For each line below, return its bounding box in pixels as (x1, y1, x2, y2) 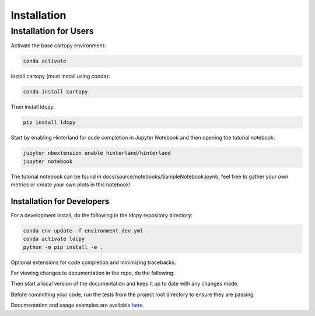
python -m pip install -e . (23, 244, 103, 251)
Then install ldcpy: (10, 103, 55, 110)
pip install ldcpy (23, 119, 76, 126)
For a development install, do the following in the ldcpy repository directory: (10, 211, 192, 218)
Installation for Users (10, 26, 94, 36)
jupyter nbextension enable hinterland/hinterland (23, 150, 171, 157)
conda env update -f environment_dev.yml (23, 227, 143, 234)
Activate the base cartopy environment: (10, 42, 106, 49)
